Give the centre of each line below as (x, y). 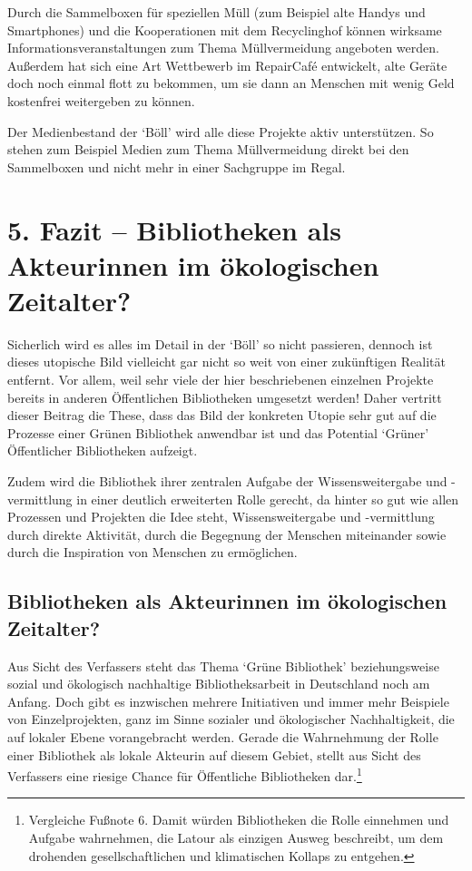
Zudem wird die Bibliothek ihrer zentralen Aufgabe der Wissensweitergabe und (227, 481)
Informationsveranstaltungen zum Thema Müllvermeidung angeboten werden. (223, 48)
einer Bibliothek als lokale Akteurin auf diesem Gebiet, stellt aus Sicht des (214, 754)
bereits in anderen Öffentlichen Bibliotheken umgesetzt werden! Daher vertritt (225, 397)
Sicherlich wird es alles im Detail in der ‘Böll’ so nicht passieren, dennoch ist (220, 343)
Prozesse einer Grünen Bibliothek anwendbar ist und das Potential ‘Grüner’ (218, 432)
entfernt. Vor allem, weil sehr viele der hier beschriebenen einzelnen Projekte (221, 380)
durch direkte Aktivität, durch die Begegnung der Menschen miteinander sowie (227, 534)
